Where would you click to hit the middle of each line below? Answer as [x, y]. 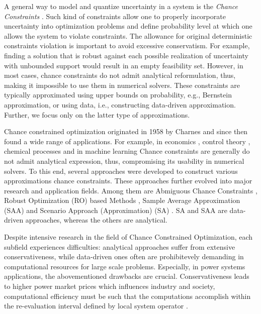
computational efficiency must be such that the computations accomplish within [127, 296]
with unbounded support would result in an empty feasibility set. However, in [124, 65]
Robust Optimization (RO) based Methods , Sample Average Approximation [122, 200]
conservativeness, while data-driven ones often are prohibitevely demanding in [124, 256]
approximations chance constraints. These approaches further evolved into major [128, 181]
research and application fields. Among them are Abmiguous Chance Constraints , [131, 190]
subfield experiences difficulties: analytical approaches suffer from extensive [120, 246]
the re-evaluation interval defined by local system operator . [96, 306]
